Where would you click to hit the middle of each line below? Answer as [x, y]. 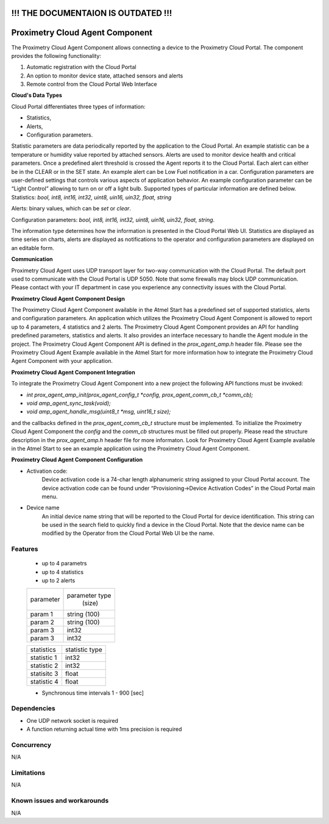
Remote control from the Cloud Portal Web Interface [92, 84]
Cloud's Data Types [37, 95]
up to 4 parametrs [64, 564]
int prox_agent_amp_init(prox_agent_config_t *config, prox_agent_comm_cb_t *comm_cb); [140, 395]
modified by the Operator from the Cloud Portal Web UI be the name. [128, 533]
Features [25, 549]
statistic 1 [44, 657]
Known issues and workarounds [60, 801]
